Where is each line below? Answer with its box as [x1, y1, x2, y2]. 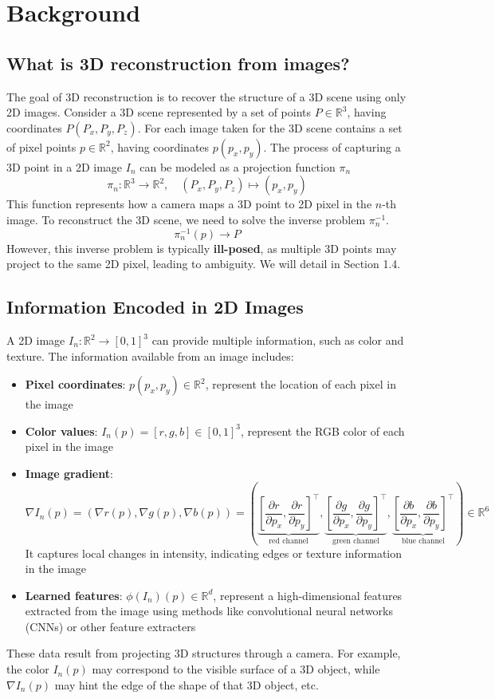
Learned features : [25, 586, 123, 603]
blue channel [402, 536, 445, 545]
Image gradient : [25, 464, 113, 481]
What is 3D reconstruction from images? [6, 50, 350, 75]
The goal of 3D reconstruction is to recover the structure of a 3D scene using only [6, 88, 407, 105]
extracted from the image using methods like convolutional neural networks [25, 602, 394, 619]
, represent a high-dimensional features [213, 586, 403, 603]
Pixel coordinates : [25, 376, 126, 393]
